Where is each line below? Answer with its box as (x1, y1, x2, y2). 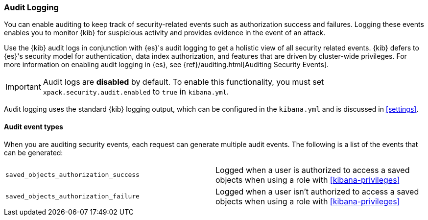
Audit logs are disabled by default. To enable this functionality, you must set (43, 77, 324, 87)
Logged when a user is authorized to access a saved (215, 165, 410, 175)
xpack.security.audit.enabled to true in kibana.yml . (43, 87, 229, 97)
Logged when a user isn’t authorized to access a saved (215, 186, 419, 196)
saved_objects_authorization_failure (5, 193, 140, 200)
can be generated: (4, 148, 63, 157)
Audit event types (4, 122, 63, 131)
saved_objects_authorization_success (5, 171, 140, 179)
